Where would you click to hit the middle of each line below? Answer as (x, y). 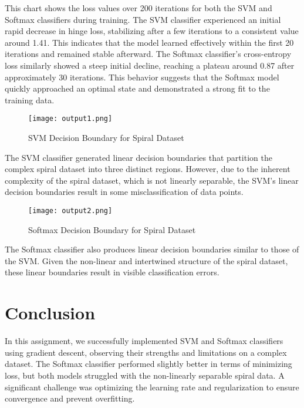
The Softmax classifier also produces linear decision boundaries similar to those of (152, 249)
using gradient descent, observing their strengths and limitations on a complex (146, 352)
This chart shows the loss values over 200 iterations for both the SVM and (139, 8)
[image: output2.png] (70, 210)
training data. (30, 100)
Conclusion (50, 313)
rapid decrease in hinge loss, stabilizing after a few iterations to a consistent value (152, 31)
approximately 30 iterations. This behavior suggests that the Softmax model (142, 77)
